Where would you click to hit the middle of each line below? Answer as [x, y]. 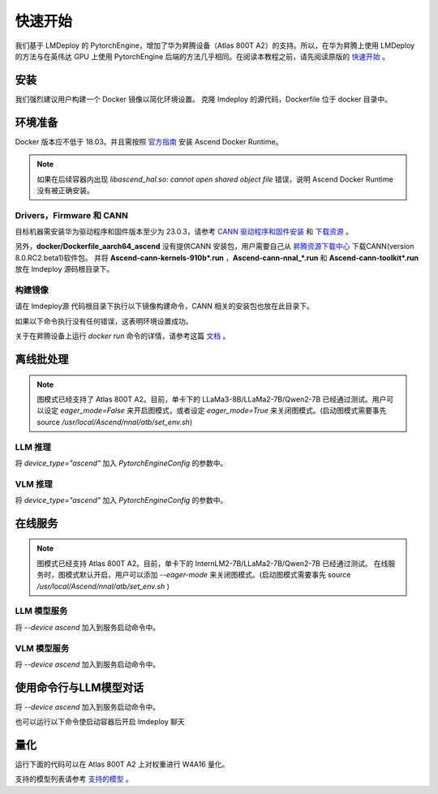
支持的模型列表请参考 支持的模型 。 [74, 779]
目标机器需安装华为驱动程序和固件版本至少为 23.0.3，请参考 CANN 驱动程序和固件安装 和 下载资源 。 [184, 232]
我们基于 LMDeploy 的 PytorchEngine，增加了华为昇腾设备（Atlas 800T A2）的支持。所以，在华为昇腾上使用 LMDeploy [215, 45]
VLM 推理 [34, 484]
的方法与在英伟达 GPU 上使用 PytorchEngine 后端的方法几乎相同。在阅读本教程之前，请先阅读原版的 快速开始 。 [202, 56]
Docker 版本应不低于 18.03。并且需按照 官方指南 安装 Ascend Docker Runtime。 [149, 141]
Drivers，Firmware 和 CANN [72, 215]
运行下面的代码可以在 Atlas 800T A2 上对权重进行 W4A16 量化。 [122, 764]
